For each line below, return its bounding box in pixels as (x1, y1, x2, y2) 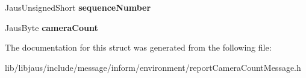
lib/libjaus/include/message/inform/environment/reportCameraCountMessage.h (5, 61, 301, 73)
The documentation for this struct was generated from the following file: (5, 41, 272, 54)
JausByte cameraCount (5, 21, 98, 33)
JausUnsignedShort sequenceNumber (5, 1, 151, 13)
